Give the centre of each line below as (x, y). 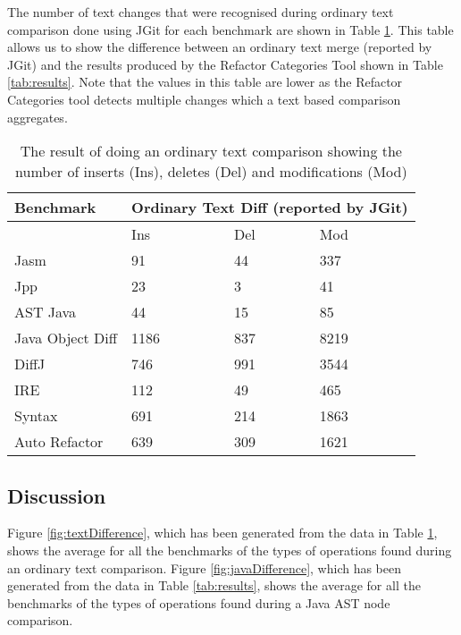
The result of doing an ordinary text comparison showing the (211, 151)
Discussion (57, 495)
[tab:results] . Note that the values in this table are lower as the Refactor (205, 82)
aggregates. (38, 117)
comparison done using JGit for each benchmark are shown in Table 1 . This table (230, 29)
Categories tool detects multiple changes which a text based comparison (204, 99)
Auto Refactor (59, 442)
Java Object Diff (66, 338)
